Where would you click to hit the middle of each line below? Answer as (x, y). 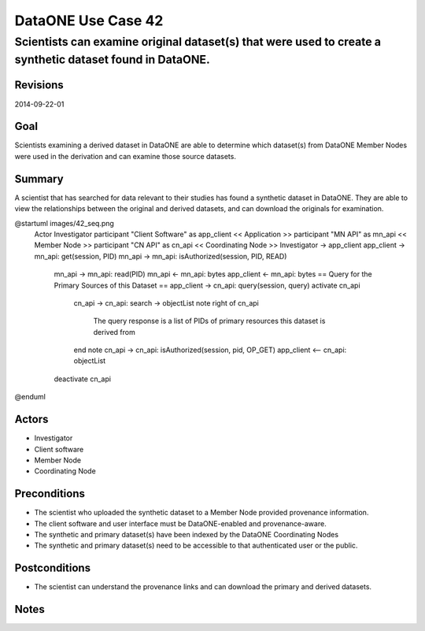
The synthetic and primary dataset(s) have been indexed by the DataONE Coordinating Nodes (186, 534)
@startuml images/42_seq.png (64, 223)
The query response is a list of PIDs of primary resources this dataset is (209, 321)
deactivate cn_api (83, 379)
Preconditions (50, 494)
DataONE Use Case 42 (89, 20)
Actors (31, 419)
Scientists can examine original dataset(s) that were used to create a (198, 42)
